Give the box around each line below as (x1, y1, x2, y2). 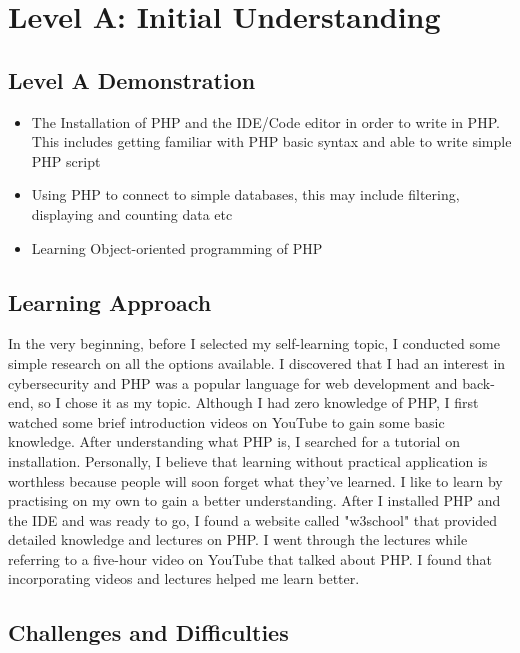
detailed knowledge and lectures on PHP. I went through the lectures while (8, 529, 468, 550)
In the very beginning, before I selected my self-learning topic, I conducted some (8, 333, 500, 354)
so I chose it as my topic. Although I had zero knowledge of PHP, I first (38, 392, 479, 413)
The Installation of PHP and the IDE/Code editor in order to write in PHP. (31, 111, 500, 132)
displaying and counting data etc (31, 203, 233, 224)
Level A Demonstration (8, 64, 256, 95)
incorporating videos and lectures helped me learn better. (8, 568, 360, 589)
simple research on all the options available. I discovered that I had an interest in (8, 352, 506, 373)
